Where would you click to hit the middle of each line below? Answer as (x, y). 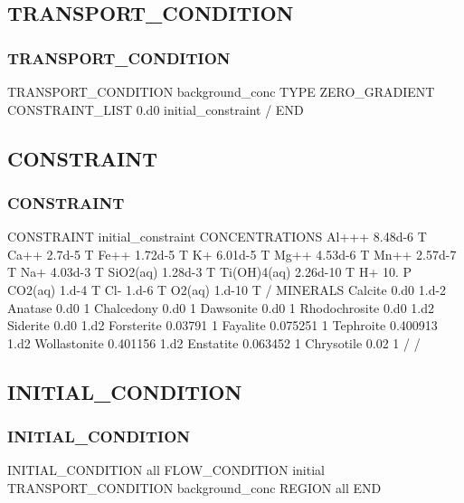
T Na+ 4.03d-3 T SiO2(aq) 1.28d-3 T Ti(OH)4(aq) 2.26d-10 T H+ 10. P (210, 272)
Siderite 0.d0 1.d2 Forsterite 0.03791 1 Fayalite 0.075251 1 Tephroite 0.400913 (223, 325)
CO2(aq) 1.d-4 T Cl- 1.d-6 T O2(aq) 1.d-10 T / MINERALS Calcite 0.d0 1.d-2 (227, 289)
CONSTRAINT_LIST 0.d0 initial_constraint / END (156, 109)
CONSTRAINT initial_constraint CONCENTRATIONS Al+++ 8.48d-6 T (217, 237)
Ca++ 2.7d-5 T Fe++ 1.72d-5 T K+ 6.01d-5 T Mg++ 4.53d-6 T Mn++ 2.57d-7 (232, 254)
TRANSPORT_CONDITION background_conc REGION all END (194, 487)
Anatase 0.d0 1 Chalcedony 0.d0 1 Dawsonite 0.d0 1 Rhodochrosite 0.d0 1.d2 (221, 307)
